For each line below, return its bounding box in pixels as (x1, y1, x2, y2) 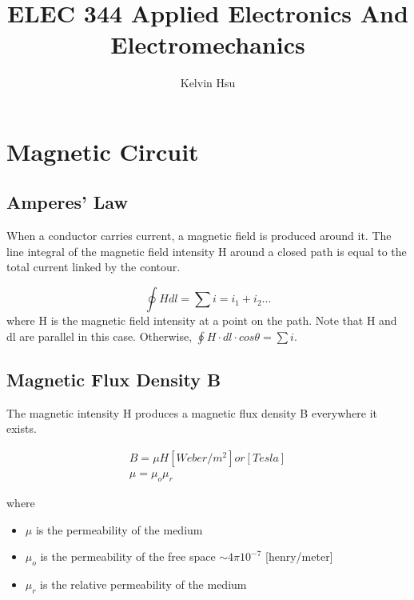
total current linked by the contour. (6, 258, 181, 275)
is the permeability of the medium (35, 521, 203, 538)
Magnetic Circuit (6, 134, 199, 167)
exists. (6, 420, 37, 437)
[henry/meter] (265, 548, 333, 565)
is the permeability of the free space (40, 548, 216, 565)
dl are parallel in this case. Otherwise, (6, 327, 193, 344)
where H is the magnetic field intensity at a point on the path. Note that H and (6, 312, 397, 329)
